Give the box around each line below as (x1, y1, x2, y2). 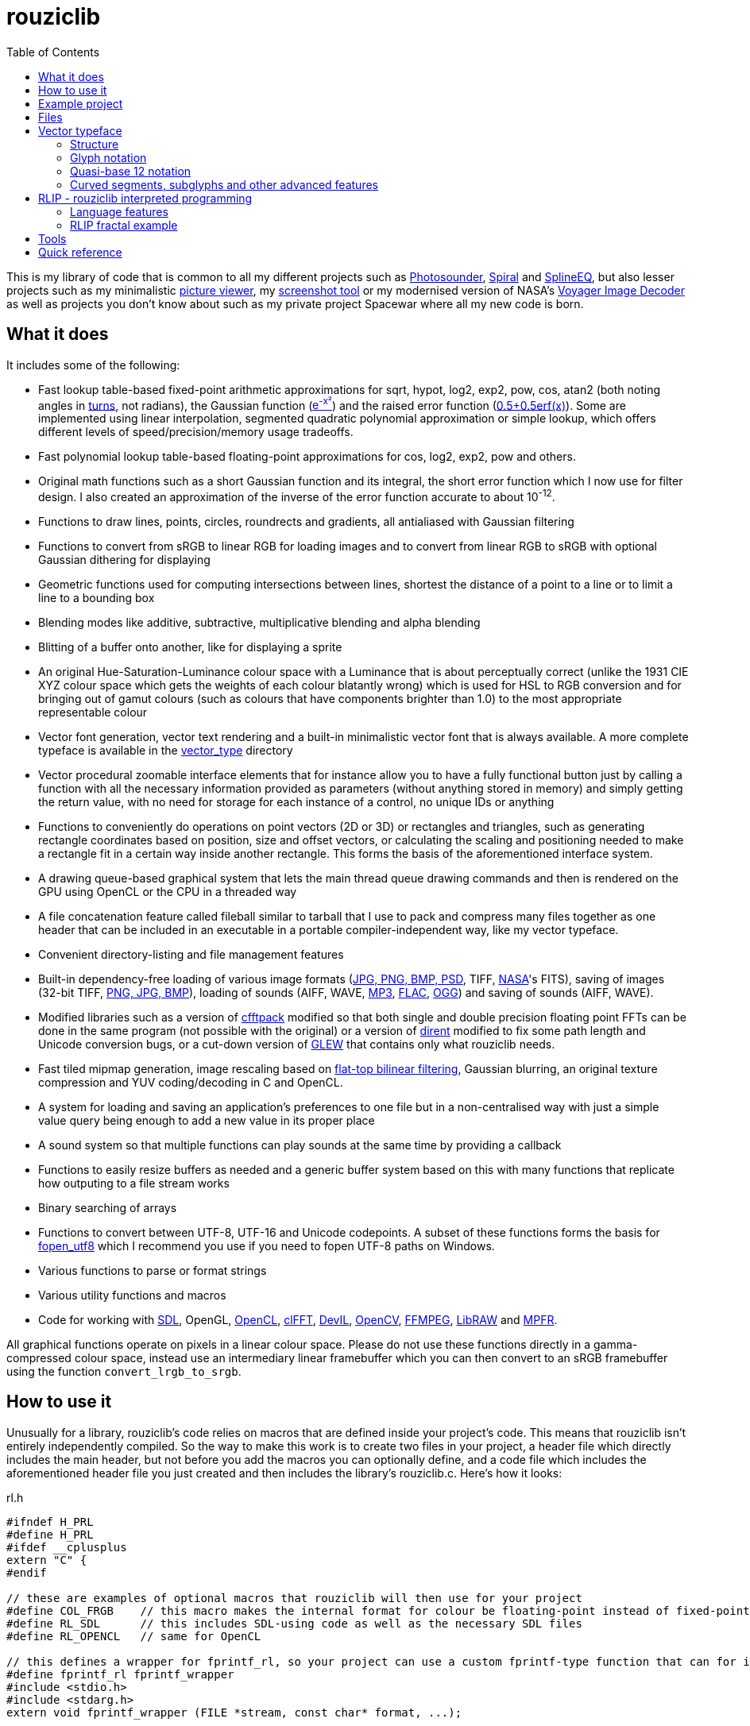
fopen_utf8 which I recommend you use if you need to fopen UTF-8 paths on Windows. (38, 1238, 495, 1253)
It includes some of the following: (6, 357, 180, 372)
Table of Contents (6, 44, 100, 59)
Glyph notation (70, 150, 147, 164)
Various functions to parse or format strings (38, 1263, 267, 1277)
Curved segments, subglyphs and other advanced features (70, 177, 378, 191)
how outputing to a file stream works (38, 1176, 230, 1190)
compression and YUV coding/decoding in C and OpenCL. (38, 1075, 343, 1089)
